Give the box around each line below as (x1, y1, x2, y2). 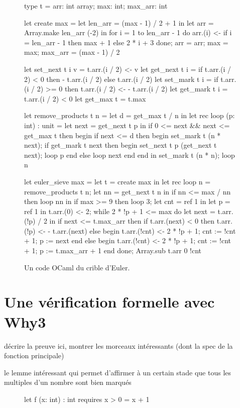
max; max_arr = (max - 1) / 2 (24, 47, 120, 57)
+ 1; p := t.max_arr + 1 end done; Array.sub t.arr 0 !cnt (24, 245, 202, 256)
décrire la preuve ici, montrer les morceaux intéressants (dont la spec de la (4, 340, 233, 351)
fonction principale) (4, 350, 64, 361)
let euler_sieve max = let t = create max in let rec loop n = (24, 176, 211, 186)
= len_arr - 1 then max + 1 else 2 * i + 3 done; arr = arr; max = (24, 37, 228, 47)
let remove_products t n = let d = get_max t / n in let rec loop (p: (24, 110, 235, 121)
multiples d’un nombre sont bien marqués (4, 377, 132, 387)
